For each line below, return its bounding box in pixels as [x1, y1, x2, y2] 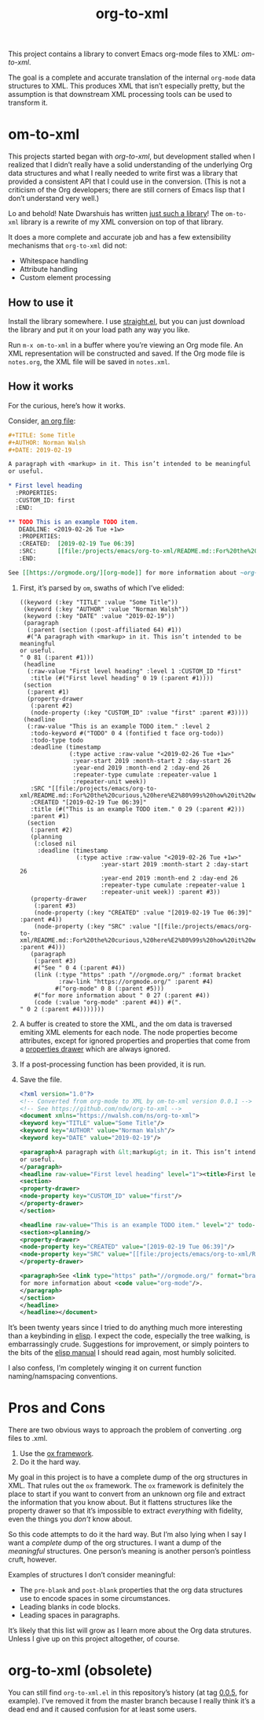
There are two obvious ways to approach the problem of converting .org [8, 1425, 242, 1435]
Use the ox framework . [19, 1449, 94, 1458]
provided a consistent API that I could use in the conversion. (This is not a [8, 177, 247, 186]
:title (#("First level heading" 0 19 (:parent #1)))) [30, 674, 214, 682]
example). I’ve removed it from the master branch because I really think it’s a [8, 1696, 255, 1706]
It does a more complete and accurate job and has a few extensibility [8, 233, 232, 242]
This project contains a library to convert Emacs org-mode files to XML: [8, 49, 240, 59]
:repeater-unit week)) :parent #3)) [101, 888, 221, 895]
